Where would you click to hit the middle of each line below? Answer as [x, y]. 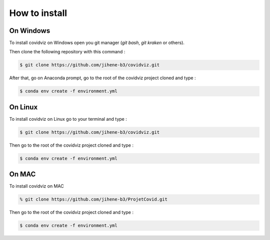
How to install [38, 13]
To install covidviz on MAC [37, 186]
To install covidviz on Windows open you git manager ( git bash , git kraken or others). [97, 43]
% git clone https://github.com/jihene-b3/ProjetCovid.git [93, 199]
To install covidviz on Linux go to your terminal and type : [68, 119]
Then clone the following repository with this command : [67, 52]
